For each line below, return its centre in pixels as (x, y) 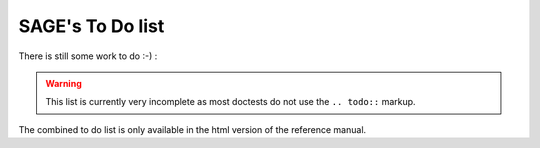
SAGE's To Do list (91, 26)
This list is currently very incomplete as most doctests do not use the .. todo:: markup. (230, 102)
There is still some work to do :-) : (88, 56)
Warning (63, 83)
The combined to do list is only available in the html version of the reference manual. (192, 129)
